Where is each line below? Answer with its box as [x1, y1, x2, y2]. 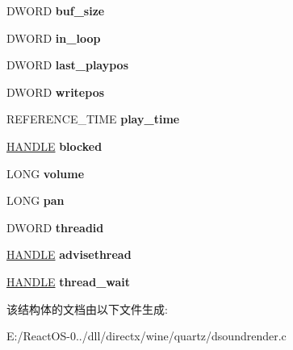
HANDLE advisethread [6, 246, 132, 263]
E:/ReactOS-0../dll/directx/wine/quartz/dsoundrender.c [6, 327, 287, 344]
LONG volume [6, 165, 85, 181]
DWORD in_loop [6, 29, 101, 46]
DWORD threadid [6, 219, 104, 235]
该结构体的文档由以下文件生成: [6, 300, 168, 317]
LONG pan [6, 192, 65, 209]
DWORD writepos [6, 83, 105, 100]
